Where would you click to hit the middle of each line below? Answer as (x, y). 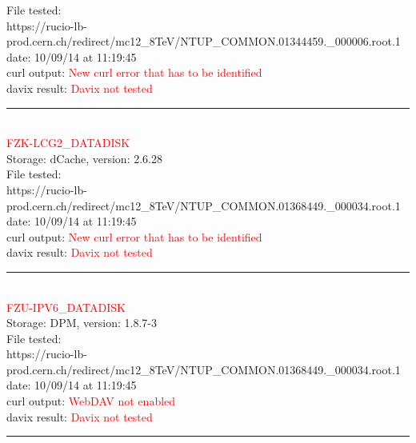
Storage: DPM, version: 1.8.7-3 (82, 323)
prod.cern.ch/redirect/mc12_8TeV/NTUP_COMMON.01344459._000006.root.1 (204, 41)
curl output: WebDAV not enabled (91, 401)
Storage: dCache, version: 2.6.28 (84, 158)
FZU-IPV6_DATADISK (66, 307)
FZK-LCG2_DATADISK (68, 143)
